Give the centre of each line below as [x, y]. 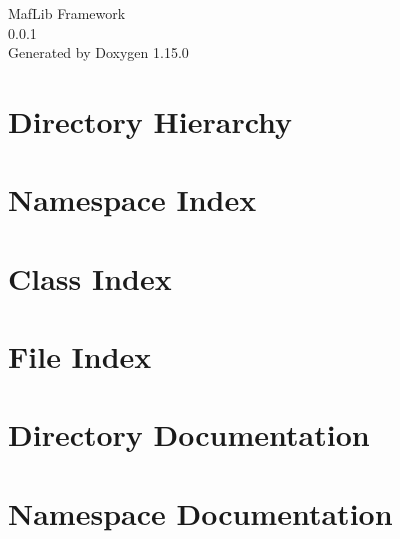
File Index [80, 356]
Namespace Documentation [200, 512]
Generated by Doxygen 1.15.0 [98, 52]
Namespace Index [132, 199]
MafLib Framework [67, 13]
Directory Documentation [189, 434]
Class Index [90, 277]
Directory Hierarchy [150, 120]
